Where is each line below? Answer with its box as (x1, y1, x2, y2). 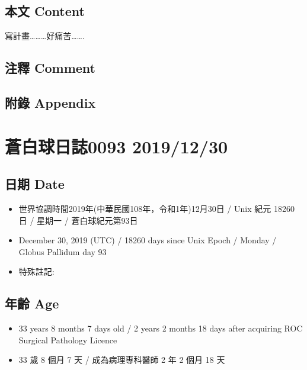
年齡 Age (5, 294, 59, 313)
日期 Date (5, 175, 65, 193)
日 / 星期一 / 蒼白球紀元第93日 (18, 214, 138, 226)
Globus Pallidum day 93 (18, 245, 107, 258)
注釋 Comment (5, 59, 96, 77)
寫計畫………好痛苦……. (5, 30, 85, 42)
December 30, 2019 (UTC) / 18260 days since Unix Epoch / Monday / (18, 234, 277, 246)
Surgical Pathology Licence (18, 333, 117, 346)
